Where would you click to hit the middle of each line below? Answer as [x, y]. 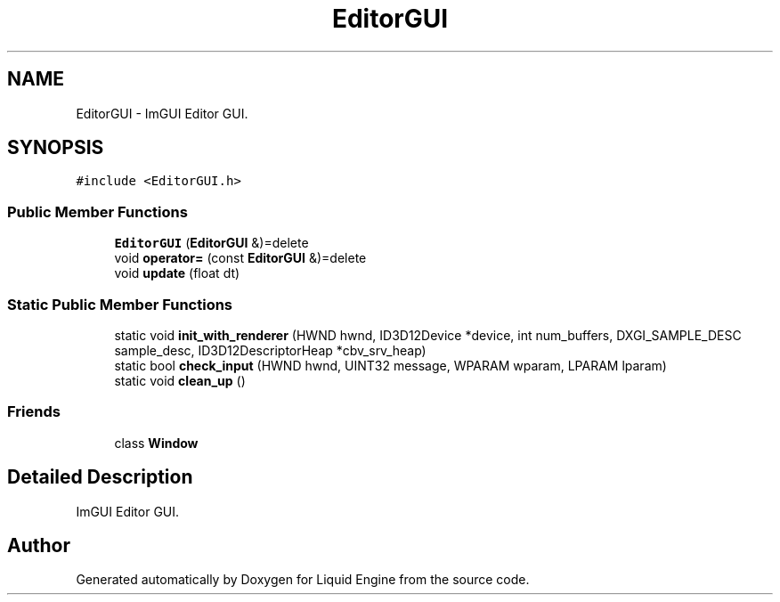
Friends [34, 412]
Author [39, 545]
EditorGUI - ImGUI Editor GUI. [162, 113]
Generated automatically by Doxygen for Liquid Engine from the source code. [303, 580]
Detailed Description [100, 477]
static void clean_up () [180, 380]
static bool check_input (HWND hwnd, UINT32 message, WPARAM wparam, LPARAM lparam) [390, 365]
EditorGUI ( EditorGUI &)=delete [211, 243]
